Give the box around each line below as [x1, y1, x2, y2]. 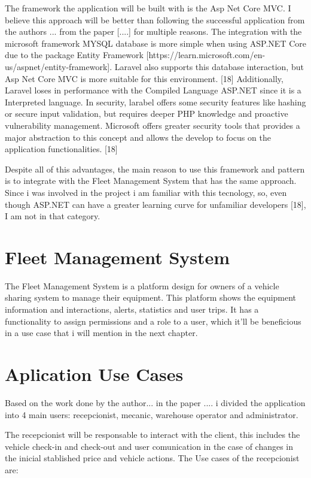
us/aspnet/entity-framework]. [5, 60, 112, 72]
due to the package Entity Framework [5, 49, 144, 61]
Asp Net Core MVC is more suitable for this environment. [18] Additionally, [5, 72, 283, 84]
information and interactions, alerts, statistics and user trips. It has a [5, 303, 259, 315]
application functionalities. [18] [5, 143, 118, 155]
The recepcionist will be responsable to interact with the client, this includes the [5, 428, 300, 441]
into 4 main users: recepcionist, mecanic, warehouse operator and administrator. [5, 408, 298, 420]
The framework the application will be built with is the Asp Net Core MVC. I [5, 2, 291, 14]
